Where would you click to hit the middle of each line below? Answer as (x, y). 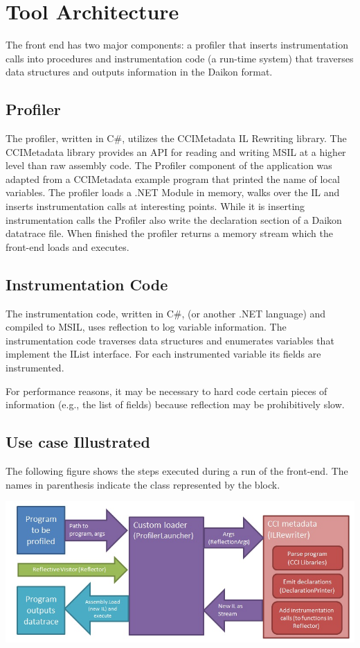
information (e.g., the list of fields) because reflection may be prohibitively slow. (175, 404)
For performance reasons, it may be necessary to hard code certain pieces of (166, 391)
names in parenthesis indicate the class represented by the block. (143, 484)
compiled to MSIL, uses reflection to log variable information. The (146, 327)
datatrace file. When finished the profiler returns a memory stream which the (170, 233)
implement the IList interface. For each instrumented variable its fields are (163, 354)
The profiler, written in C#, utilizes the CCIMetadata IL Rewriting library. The (176, 138)
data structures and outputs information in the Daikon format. (139, 72)
